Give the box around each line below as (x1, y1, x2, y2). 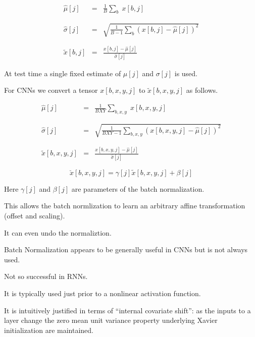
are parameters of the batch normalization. (71, 183, 205, 194)
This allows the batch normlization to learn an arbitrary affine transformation (4, 200, 245, 211)
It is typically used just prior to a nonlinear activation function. (4, 288, 201, 298)
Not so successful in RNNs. (4, 271, 88, 282)
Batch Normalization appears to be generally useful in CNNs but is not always (4, 244, 248, 255)
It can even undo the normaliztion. (4, 227, 112, 238)
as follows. (186, 85, 218, 95)
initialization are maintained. (4, 324, 94, 335)
